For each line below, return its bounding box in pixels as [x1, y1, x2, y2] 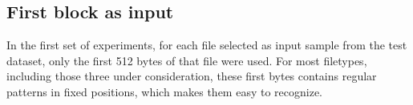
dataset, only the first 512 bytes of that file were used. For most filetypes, [6, 52, 367, 68]
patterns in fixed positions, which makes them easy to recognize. [6, 83, 322, 99]
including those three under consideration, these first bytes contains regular [6, 68, 377, 84]
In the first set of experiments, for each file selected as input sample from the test [6, 37, 407, 53]
